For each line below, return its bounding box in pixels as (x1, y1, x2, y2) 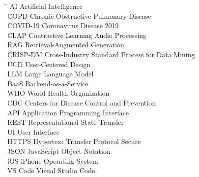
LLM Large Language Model (7, 69, 94, 79)
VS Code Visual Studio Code (7, 165, 95, 176)
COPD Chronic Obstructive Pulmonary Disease (7, 10, 151, 21)
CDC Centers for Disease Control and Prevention (7, 97, 156, 107)
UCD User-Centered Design (7, 59, 90, 69)
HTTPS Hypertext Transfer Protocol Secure (7, 136, 141, 146)
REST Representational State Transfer (7, 117, 124, 127)
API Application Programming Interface (7, 107, 129, 117)
